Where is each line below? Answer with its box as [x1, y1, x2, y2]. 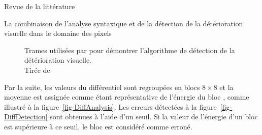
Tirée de [24, 64, 50, 75]
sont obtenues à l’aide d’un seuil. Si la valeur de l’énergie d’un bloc [50, 111, 258, 122]
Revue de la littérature [4, 1, 75, 11]
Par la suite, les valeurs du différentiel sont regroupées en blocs [4, 81, 200, 92]
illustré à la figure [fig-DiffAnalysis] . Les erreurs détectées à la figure [4, 101, 217, 112]
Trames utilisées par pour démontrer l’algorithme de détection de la [24, 44, 235, 55]
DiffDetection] [4, 111, 48, 122]
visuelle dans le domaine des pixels [4, 28, 112, 38]
